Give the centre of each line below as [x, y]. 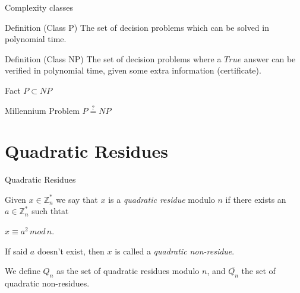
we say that [77, 199]
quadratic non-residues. [47, 283]
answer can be [270, 58]
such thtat [50, 211]
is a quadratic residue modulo [162, 199]
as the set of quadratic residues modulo [128, 271]
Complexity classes [39, 7]
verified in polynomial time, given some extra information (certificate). [133, 70]
